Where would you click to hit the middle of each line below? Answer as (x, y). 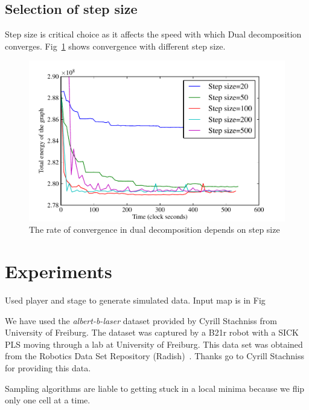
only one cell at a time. (48, 400)
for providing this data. (48, 368)
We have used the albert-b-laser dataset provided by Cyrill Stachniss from (141, 320)
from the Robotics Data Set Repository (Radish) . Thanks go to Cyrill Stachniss (155, 356)
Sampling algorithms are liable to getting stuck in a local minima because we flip (155, 388)
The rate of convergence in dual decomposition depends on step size (154, 229)
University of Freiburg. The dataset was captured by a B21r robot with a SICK (152, 332)
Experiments (59, 271)
